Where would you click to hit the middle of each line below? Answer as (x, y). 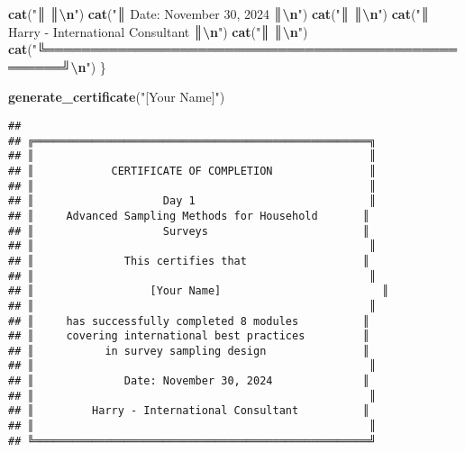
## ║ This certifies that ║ (189, 261)
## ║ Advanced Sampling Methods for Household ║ (189, 216)
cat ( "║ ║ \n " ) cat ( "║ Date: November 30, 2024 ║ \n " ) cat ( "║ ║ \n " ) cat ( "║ (219, 14)
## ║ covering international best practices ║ (189, 336)
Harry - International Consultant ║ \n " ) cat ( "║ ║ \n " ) (158, 31)
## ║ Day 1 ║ (192, 201)
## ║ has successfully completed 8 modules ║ (189, 321)
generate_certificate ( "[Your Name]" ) (117, 97)
